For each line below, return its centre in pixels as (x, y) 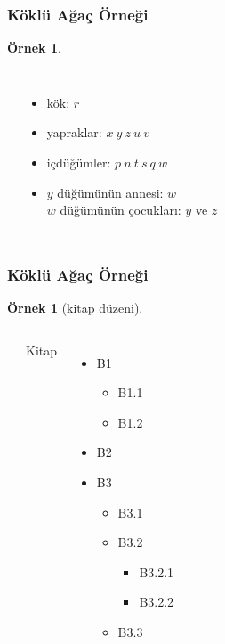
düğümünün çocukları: (121, 210)
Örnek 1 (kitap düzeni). (75, 307)
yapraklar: (74, 132)
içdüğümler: (79, 162)
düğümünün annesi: (110, 192)
